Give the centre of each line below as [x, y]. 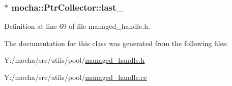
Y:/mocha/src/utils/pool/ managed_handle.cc [76, 77]
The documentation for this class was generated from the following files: [116, 43]
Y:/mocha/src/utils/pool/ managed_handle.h [75, 60]
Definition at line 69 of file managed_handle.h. [77, 26]
